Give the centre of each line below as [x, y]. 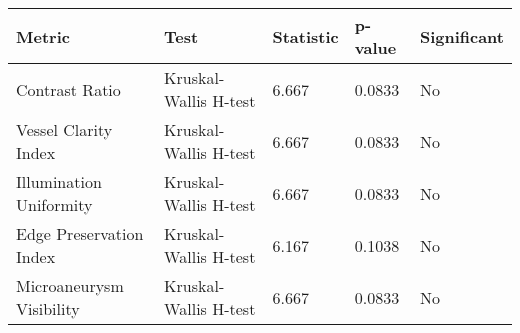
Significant [461, 36]
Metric [43, 36]
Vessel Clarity [64, 129]
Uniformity [54, 204]
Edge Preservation [80, 233]
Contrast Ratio [68, 89]
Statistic [305, 36]
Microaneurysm [70, 285]
